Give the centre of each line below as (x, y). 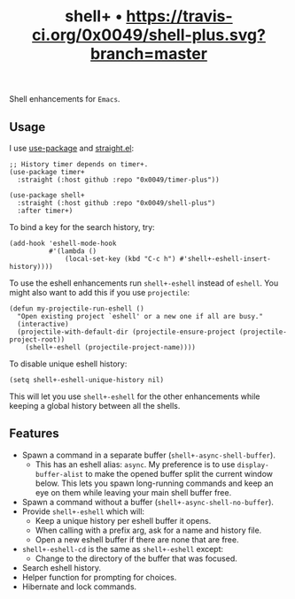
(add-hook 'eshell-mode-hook (63, 243)
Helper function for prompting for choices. (99, 577)
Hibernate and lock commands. (79, 587)
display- (253, 465)
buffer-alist (59, 474)
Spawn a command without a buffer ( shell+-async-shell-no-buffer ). (148, 502)
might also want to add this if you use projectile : (100, 292)
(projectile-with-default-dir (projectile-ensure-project (127, 332)
